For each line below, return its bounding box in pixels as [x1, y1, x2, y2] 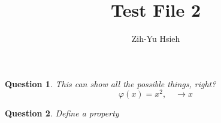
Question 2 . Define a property [5, 107, 119, 119]
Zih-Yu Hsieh [131, 32, 180, 45]
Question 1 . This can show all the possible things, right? [5, 77, 216, 90]
